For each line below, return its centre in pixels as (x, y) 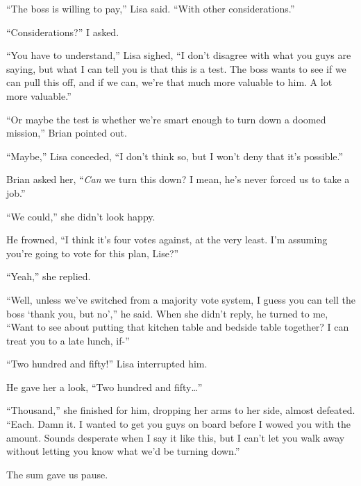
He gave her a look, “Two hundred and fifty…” (104, 387)
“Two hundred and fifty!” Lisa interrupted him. (107, 364)
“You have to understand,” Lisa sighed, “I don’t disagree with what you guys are (179, 55)
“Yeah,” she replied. (49, 276)
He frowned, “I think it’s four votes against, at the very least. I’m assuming (167, 240)
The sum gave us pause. (57, 474)
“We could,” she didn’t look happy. (81, 216)
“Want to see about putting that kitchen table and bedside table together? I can (178, 327)
